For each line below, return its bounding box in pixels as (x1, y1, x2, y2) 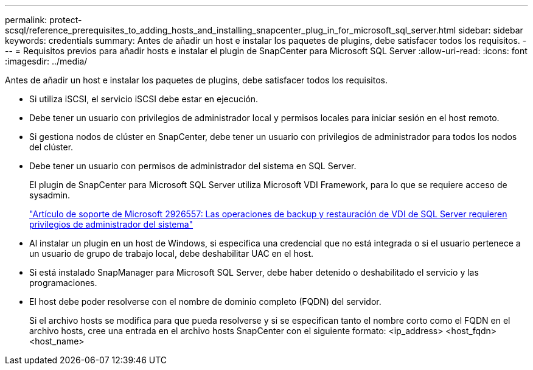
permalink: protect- (5, 15, 82, 25)
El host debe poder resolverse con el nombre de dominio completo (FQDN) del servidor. (29, 296, 381, 307)
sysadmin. (29, 190, 71, 200)
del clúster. (29, 142, 74, 152)
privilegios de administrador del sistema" (29, 219, 193, 229)
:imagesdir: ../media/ (5, 56, 88, 66)
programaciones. (29, 277, 97, 288)
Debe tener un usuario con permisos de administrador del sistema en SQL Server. (29, 161, 357, 171)
